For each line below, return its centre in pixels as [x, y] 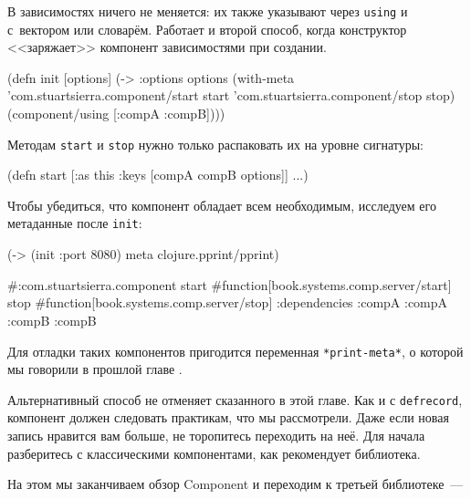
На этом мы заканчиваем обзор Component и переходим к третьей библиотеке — [235, 484]
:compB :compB [52, 320]
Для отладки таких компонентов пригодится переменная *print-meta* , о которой [235, 351]
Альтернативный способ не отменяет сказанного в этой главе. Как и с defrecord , [235, 399]
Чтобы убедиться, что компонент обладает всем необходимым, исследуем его [222, 205]
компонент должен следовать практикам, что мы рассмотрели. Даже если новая [228, 417]
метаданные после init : [75, 223]
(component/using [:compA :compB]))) [116, 114]
